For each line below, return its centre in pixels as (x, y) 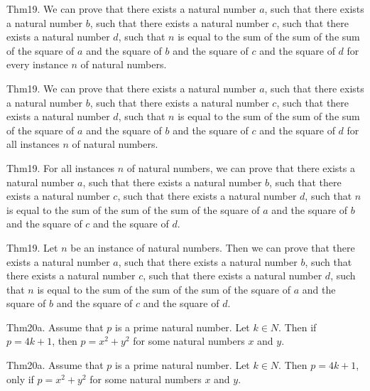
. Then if (298, 327)
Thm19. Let (32, 247)
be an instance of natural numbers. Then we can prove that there (213, 247)
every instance (37, 64)
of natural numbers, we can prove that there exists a (241, 167)
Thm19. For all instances (61, 167)
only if (20, 379)
